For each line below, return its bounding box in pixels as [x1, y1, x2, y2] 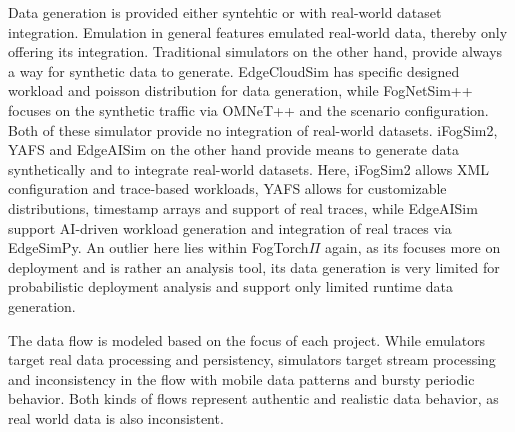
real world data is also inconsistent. [8, 407, 224, 428]
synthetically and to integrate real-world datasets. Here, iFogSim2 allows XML [8, 158, 490, 179]
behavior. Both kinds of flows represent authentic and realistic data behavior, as [8, 388, 499, 409]
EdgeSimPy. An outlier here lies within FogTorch [8, 237, 309, 258]
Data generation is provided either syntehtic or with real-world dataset [8, 2, 442, 22]
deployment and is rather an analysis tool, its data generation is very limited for [8, 256, 500, 277]
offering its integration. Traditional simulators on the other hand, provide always [8, 41, 503, 62]
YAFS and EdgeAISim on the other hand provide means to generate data [8, 139, 459, 160]
